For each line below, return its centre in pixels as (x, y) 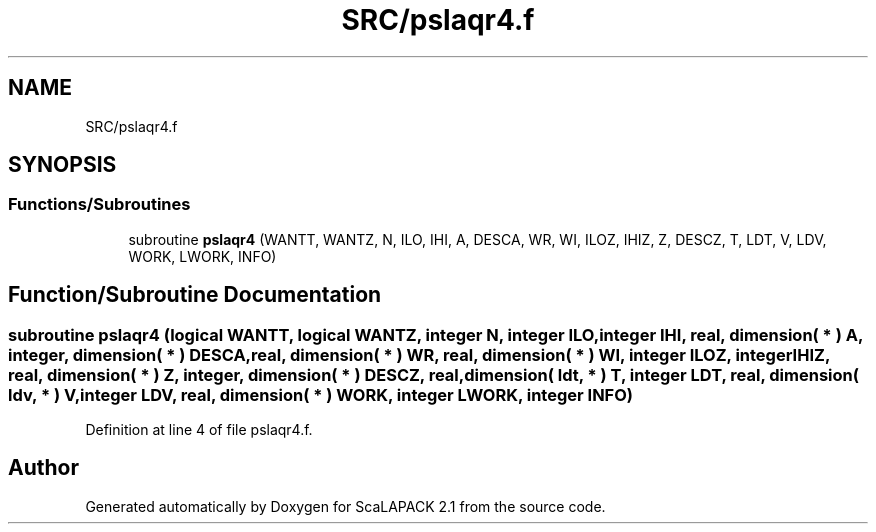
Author (43, 468)
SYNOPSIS (62, 165)
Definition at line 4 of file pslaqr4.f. (199, 430)
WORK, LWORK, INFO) (202, 256)
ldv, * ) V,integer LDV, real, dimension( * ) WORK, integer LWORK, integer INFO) (320, 394)
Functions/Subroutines (99, 204)
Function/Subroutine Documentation (195, 295)
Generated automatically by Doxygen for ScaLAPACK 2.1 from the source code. (345, 506)
